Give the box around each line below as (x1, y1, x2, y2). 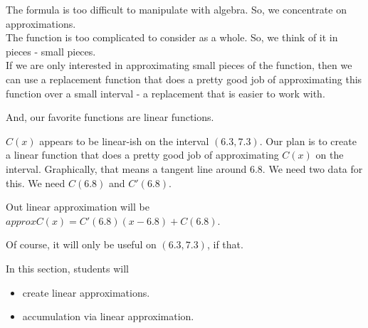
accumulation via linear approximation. (22, 309, 194, 324)
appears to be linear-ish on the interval (39, 133, 209, 148)
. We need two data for (262, 161, 363, 176)
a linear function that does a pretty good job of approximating (6, 147, 279, 162)
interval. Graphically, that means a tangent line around (6, 161, 247, 176)
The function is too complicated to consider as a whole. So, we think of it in (6, 30, 338, 45)
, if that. (206, 237, 243, 252)
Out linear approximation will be (6, 199, 149, 214)
